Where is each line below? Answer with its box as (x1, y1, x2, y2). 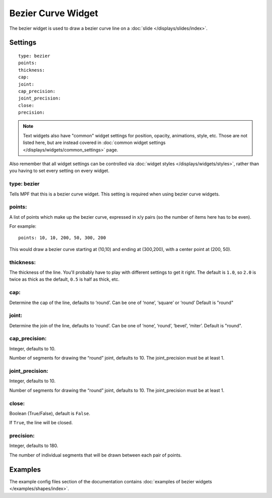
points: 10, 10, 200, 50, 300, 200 (18, 235, 106, 241)
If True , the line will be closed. (9, 420, 73, 426)
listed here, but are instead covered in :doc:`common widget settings (23, 139, 166, 146)
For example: (9, 223, 37, 229)
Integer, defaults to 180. (9, 442, 58, 449)
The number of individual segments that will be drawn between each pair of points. (9, 452, 182, 458)
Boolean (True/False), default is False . (9, 410, 91, 416)
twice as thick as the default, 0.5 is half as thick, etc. (9, 276, 120, 282)
